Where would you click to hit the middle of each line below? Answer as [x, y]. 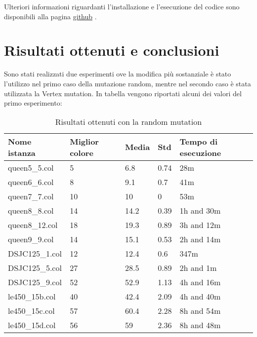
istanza [22, 152]
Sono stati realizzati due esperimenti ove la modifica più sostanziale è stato [118, 74]
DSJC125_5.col [35, 267]
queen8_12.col [33, 225]
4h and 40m [200, 296]
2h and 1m [198, 267]
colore [82, 152]
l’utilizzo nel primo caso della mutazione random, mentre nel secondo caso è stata [128, 83]
